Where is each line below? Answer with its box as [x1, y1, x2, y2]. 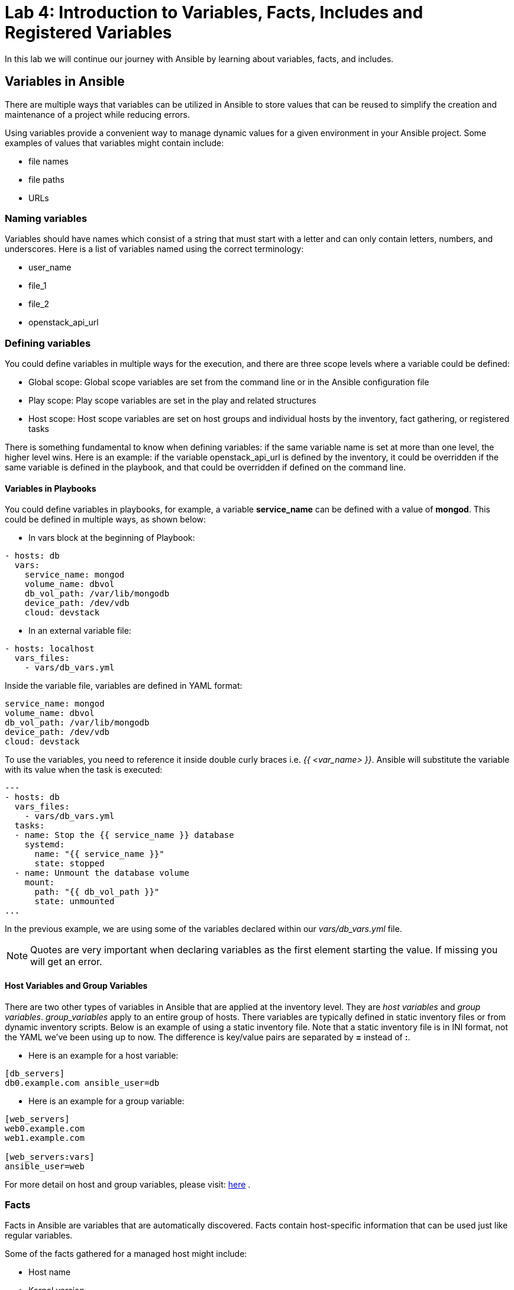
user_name [28, 262, 72, 273]
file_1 [28, 280, 47, 291]
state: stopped [34, 859, 105, 869]
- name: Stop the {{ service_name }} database [14, 830, 234, 840]
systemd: [24, 840, 65, 850]
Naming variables [5, 212, 88, 224]
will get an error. [30, 956, 102, 968]
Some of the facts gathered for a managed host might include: [5, 1249, 247, 1259]
